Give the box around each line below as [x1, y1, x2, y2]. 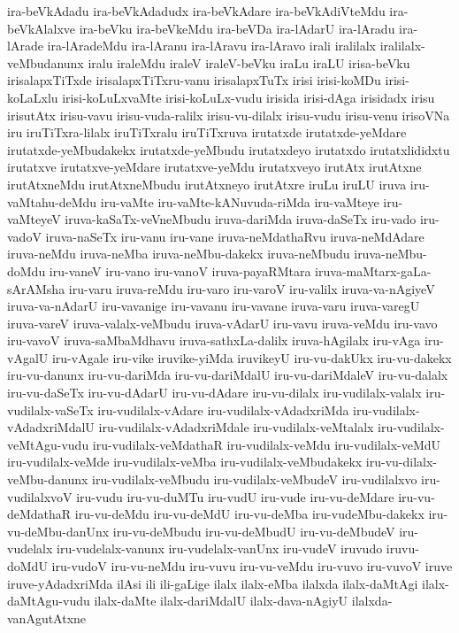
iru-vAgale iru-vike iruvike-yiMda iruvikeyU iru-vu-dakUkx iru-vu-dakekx [51, 348, 452, 367]
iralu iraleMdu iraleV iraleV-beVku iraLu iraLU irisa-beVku [88, 53, 410, 72]
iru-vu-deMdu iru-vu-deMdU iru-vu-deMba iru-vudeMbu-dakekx [74, 505, 425, 523]
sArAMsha [7, 279, 65, 297]
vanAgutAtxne [7, 608, 87, 627]
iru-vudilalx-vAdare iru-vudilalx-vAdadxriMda [97, 400, 349, 419]
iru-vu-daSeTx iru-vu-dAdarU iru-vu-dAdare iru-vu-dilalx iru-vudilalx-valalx [7, 383, 422, 402]
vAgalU [7, 348, 49, 367]
